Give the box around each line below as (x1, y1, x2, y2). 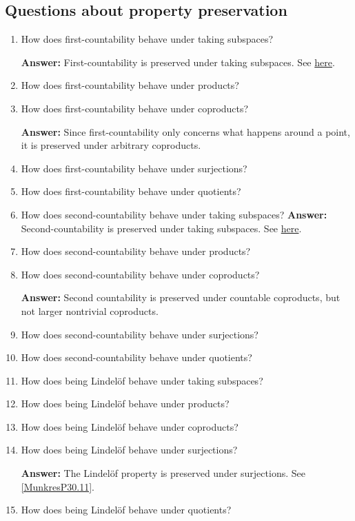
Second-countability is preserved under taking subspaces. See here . (21, 221, 302, 235)
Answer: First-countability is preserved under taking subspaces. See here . (21, 54, 335, 69)
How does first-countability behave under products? (21, 78, 239, 92)
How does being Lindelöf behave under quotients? (21, 502, 232, 517)
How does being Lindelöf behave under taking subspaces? (21, 373, 263, 387)
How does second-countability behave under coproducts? (21, 267, 260, 281)
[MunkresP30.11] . (21, 479, 94, 493)
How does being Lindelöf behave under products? (21, 396, 230, 411)
